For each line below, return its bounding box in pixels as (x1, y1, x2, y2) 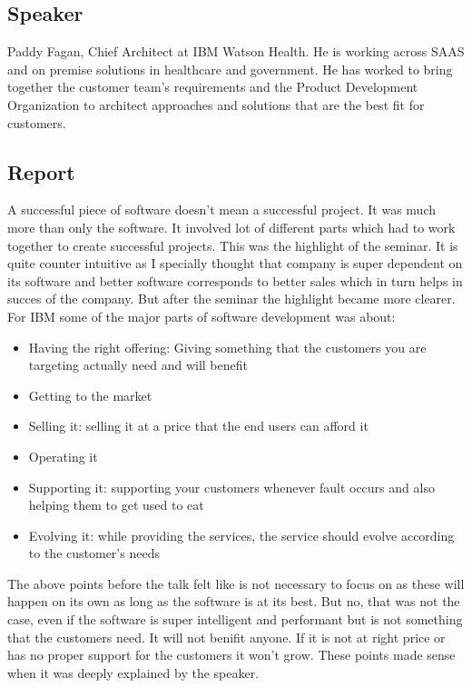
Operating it (28, 446, 98, 465)
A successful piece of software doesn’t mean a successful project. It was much (7, 200, 437, 219)
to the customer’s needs (28, 543, 160, 563)
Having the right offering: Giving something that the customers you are (28, 337, 427, 356)
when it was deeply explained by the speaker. (7, 663, 260, 682)
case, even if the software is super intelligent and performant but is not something (7, 610, 463, 629)
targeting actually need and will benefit (28, 355, 248, 374)
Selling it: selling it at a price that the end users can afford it (28, 416, 369, 435)
